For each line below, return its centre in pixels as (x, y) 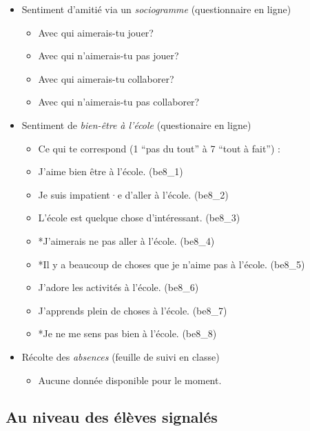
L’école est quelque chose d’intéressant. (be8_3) (139, 218)
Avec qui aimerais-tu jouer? (96, 32)
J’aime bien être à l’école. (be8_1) (111, 171)
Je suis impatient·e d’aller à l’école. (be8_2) (133, 194)
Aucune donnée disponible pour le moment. (130, 380)
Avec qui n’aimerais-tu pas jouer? (108, 56)
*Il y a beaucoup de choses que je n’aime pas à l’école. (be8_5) (172, 264)
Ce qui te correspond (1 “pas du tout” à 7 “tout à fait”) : (159, 148)
